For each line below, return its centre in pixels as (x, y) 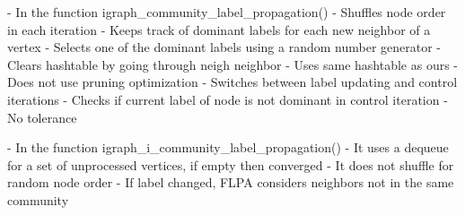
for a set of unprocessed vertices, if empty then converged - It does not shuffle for (231, 164)
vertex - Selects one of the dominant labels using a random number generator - (224, 47)
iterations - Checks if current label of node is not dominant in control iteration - (228, 99)
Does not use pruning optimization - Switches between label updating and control (232, 82)
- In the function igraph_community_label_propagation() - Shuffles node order (227, 12)
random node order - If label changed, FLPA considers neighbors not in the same (231, 182)
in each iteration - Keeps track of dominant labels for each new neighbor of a (219, 29)
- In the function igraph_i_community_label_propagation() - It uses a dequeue (228, 147)
